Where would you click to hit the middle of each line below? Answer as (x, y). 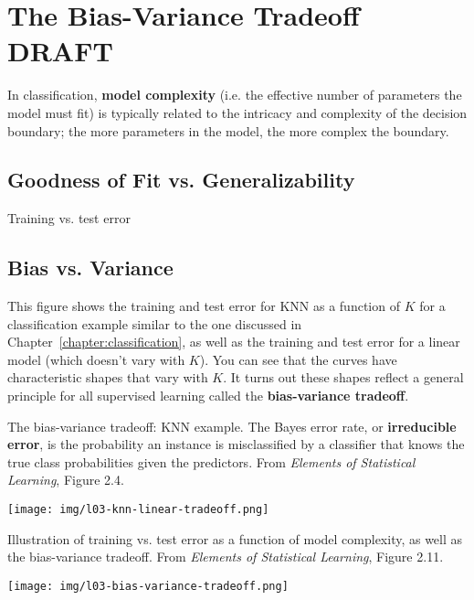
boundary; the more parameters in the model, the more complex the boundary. (228, 130)
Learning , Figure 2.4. (66, 480)
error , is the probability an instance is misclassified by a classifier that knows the (236, 444)
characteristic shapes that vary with (108, 377)
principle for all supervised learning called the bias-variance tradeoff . (208, 396)
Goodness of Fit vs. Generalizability (181, 180)
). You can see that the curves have (298, 359)
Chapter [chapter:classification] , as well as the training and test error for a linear (234, 342)
